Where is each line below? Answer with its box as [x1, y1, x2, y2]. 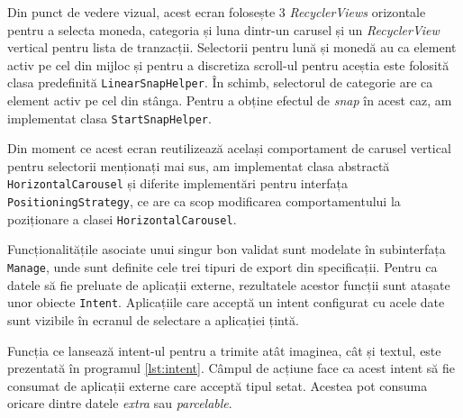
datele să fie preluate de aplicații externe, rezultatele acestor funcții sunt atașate [7, 275, 450, 294]
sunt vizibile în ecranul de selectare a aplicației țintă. [7, 310, 299, 329]
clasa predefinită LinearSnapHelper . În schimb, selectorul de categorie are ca [7, 73, 433, 92]
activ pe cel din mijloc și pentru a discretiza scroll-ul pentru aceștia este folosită [7, 55, 449, 74]
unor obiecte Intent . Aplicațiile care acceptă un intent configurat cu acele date [7, 293, 445, 312]
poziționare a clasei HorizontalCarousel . [7, 209, 237, 228]
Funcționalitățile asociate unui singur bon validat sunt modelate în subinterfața [7, 240, 446, 259]
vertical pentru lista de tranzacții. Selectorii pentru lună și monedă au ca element [7, 38, 457, 57]
